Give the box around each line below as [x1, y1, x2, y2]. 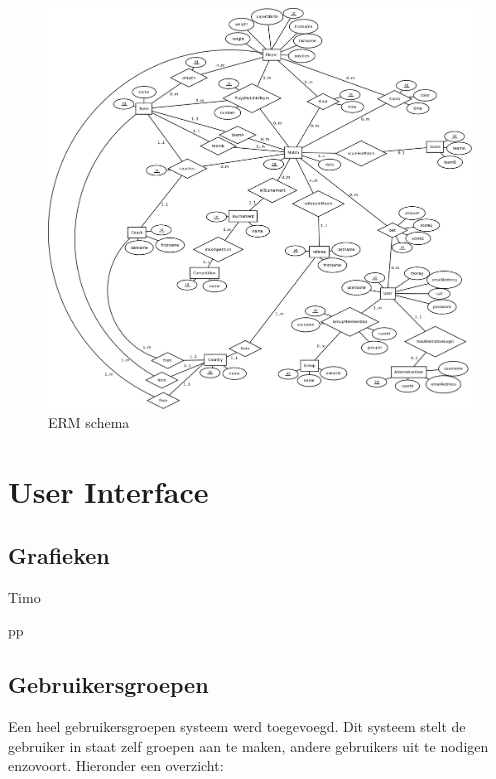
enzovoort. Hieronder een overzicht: [8, 755, 224, 776]
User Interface [8, 471, 209, 512]
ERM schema [48, 412, 130, 433]
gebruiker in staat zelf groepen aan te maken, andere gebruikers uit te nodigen [8, 735, 489, 756]
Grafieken [8, 539, 110, 570]
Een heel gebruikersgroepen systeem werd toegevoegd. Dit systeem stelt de [8, 715, 466, 736]
